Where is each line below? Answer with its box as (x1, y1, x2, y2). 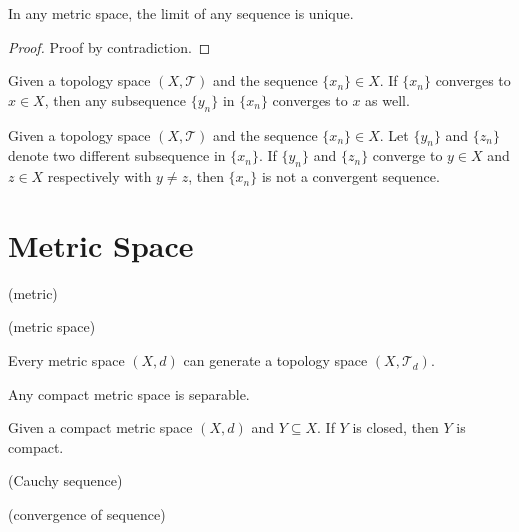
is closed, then (352, 417, 439, 438)
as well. (365, 89, 410, 110)
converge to (372, 145, 443, 166)
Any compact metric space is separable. (8, 383, 250, 404)
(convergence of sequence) (8, 504, 166, 525)
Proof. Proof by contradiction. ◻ (8, 36, 211, 57)
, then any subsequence (44, 89, 187, 110)
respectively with (47, 166, 152, 187)
